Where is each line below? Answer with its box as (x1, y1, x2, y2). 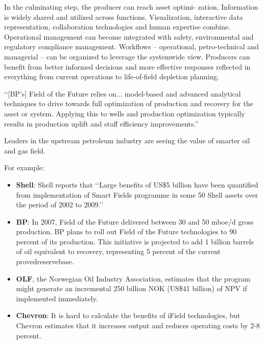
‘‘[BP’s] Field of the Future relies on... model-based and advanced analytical (4, 88, 241, 99)
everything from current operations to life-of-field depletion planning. (4, 71, 219, 82)
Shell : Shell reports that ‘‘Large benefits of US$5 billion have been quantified (16, 179, 258, 190)
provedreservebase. (16, 256, 74, 267)
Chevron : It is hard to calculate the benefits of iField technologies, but (16, 310, 241, 321)
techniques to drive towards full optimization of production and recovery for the (4, 98, 253, 109)
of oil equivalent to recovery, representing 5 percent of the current (16, 246, 221, 257)
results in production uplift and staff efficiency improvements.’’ (4, 118, 199, 129)
